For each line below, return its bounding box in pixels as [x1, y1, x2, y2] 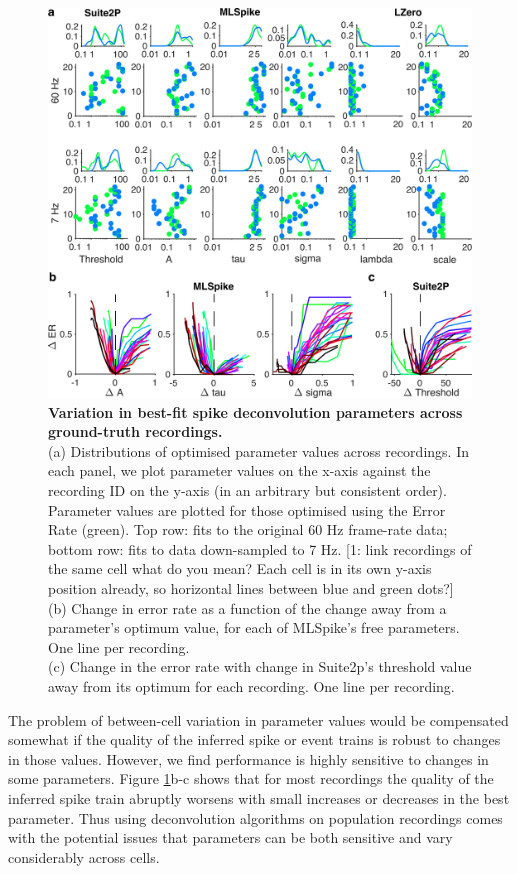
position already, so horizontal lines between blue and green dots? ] [48, 577, 454, 598]
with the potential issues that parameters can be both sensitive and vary [8, 827, 453, 848]
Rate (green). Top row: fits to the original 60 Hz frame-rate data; [48, 519, 448, 540]
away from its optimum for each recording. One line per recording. [48, 675, 455, 696]
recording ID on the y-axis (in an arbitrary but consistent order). [48, 480, 447, 501]
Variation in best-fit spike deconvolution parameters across [48, 401, 463, 422]
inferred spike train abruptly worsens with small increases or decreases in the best [8, 787, 510, 808]
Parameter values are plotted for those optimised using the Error [48, 499, 446, 520]
